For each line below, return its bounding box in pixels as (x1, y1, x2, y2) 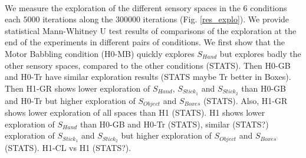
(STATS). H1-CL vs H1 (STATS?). (5, 142, 131, 154)
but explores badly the (219, 47, 301, 59)
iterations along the (42, 13, 113, 25)
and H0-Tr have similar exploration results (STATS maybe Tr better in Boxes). (5, 70, 291, 83)
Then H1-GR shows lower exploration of (5, 82, 150, 94)
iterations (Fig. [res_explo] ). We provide (143, 13, 289, 25)
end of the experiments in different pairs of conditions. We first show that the (5, 36, 285, 48)
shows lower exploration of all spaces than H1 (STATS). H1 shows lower (5, 106, 265, 119)
